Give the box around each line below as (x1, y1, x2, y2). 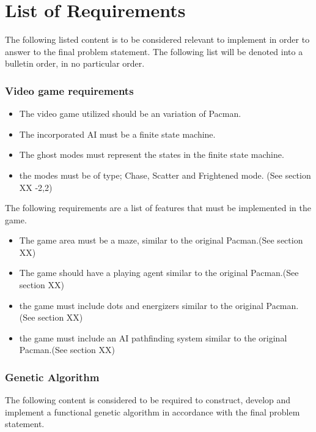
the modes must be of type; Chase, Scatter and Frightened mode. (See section (19, 168, 311, 181)
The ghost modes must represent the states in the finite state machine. (19, 148, 284, 161)
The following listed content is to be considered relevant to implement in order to (5, 33, 310, 46)
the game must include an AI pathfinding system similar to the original (19, 331, 287, 344)
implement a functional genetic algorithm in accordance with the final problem (5, 405, 300, 418)
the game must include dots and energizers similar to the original (19, 299, 263, 311)
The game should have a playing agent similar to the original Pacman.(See (19, 266, 299, 279)
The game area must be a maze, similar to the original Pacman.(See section (19, 234, 303, 247)
